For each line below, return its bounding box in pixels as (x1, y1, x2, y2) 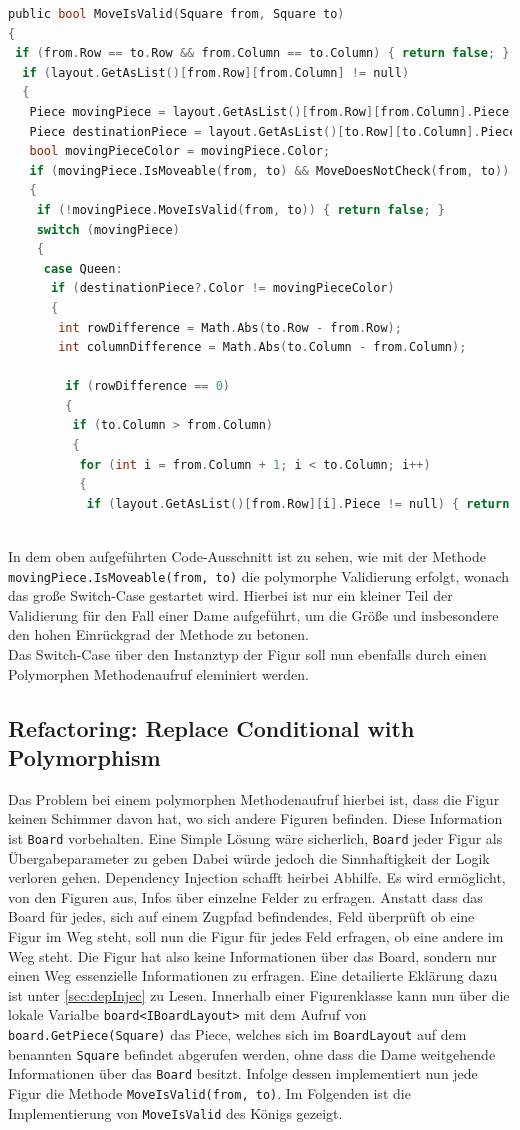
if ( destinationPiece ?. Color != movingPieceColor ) (50, 281, 395, 296)
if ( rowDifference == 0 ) (65, 379, 231, 394)
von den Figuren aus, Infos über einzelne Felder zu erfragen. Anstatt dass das (8, 886, 483, 907)
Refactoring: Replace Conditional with (8, 712, 415, 743)
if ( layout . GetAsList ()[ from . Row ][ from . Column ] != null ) (22, 65, 410, 80)
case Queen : (43, 261, 123, 276)
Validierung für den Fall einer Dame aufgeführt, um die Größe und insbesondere (8, 604, 499, 625)
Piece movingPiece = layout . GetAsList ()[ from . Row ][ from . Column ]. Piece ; (29, 104, 517, 119)
